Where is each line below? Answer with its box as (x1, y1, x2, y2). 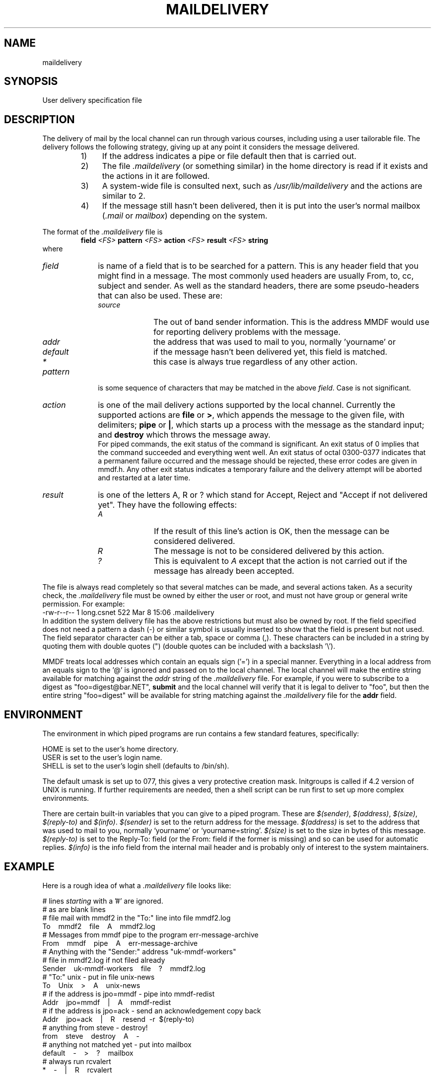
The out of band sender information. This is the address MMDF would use (153, 317, 430, 327)
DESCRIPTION (4, 113, 75, 126)
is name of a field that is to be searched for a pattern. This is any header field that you (98, 261, 419, 271)
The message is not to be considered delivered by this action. (154, 546, 384, 556)
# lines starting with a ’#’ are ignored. (42, 896, 163, 905)
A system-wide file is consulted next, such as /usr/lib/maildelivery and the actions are (102, 181, 423, 191)
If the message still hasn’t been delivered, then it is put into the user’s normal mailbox (102, 201, 421, 211)
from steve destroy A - (42, 1031, 140, 1040)
